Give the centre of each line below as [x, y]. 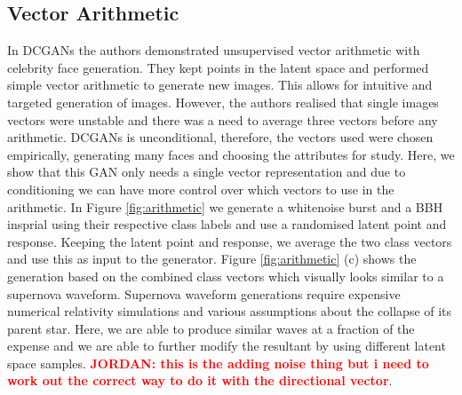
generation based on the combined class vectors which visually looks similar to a [226, 276]
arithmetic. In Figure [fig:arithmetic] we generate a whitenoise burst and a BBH [225, 206]
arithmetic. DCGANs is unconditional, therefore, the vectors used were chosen [220, 137]
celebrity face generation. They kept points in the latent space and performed [218, 67]
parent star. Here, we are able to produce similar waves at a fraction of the [211, 328]
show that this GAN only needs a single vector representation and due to [207, 172]
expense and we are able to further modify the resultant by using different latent [227, 346]
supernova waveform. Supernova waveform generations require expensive [204, 293]
